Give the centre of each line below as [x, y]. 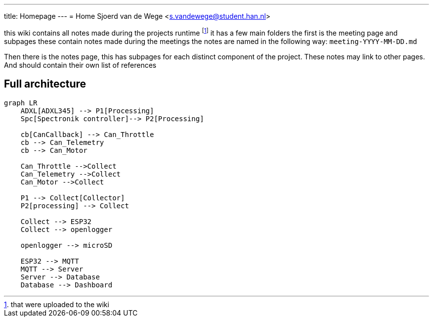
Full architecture [45, 84]
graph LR [21, 103]
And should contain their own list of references [80, 65]
